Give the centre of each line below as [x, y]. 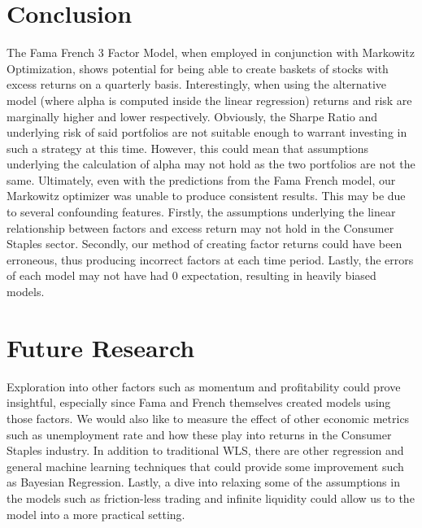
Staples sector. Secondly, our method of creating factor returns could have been [204, 244]
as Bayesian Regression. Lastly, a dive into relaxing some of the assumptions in [203, 482]
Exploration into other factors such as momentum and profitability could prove [204, 386]
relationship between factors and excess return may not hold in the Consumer [200, 227]
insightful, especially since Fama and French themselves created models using [199, 402]
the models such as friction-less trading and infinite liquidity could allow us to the [211, 497]
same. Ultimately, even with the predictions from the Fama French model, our [201, 179]
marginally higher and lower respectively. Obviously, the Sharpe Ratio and [192, 116]
